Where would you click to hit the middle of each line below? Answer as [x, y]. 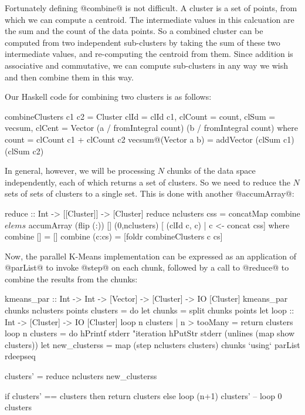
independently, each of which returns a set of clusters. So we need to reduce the [148, 182]
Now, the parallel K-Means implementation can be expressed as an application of [150, 256]
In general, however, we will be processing [80, 171]
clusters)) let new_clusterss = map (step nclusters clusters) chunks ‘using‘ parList [152, 344]
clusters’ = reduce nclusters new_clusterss [81, 376]
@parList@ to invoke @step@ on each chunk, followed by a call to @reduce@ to [147, 267]
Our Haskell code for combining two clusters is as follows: [108, 97]
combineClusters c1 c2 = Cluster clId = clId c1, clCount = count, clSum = [140, 116]
